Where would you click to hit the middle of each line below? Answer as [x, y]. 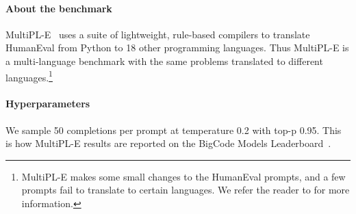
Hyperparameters [48, 104]
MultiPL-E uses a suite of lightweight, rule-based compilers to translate [158, 34]
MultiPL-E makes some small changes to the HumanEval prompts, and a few [183, 176]
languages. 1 [29, 76]
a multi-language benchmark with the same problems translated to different [164, 61]
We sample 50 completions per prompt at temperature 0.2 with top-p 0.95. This [174, 130]
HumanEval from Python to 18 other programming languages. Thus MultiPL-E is [177, 48]
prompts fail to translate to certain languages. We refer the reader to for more [186, 190]
